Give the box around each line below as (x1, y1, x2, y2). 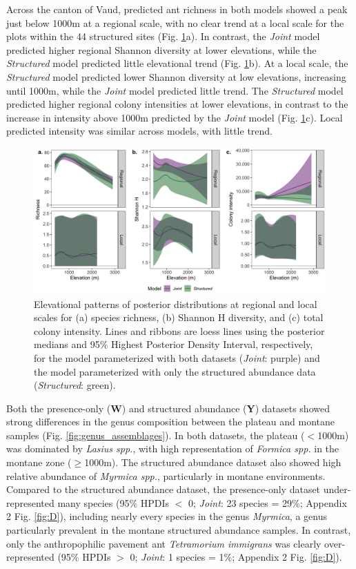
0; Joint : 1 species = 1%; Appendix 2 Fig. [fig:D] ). (130, 550, 342, 564)
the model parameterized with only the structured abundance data (34, 364, 316, 378)
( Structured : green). (34, 378, 116, 392)
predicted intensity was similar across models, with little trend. (6, 124, 273, 138)
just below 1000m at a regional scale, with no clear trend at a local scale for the (6, 15, 344, 30)
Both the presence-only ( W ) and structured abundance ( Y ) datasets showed (6, 401, 330, 415)
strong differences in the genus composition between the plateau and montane (6, 414, 335, 429)
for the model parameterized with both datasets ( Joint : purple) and (34, 350, 320, 365)
